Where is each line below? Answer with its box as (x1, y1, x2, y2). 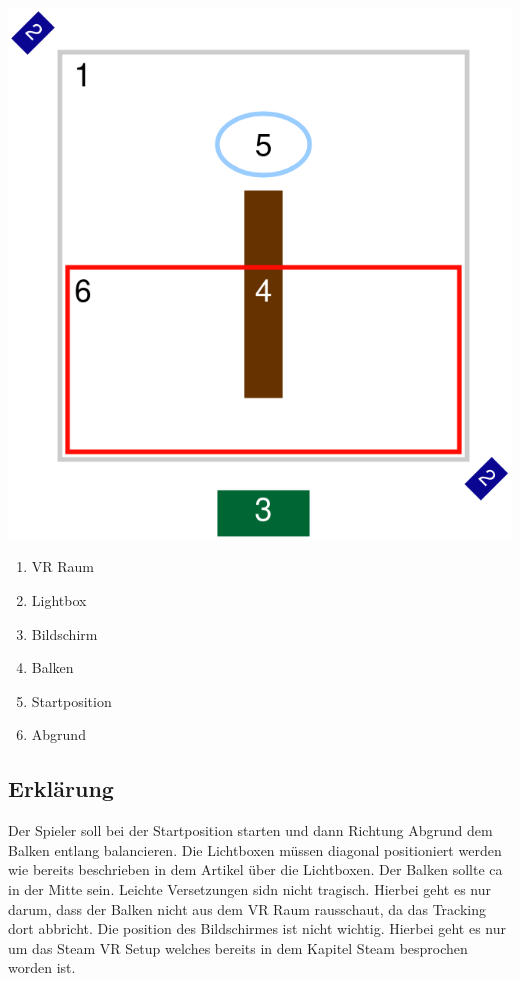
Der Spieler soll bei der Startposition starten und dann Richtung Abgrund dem (8, 820, 493, 841)
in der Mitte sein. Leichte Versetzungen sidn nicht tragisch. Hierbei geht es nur (8, 879, 491, 900)
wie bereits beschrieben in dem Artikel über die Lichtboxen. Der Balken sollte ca (8, 859, 503, 880)
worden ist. (8, 957, 76, 978)
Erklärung (8, 773, 114, 804)
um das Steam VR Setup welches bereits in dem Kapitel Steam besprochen (8, 937, 468, 958)
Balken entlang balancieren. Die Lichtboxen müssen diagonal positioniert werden (8, 839, 502, 860)
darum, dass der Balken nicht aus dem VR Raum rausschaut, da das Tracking (8, 898, 486, 919)
